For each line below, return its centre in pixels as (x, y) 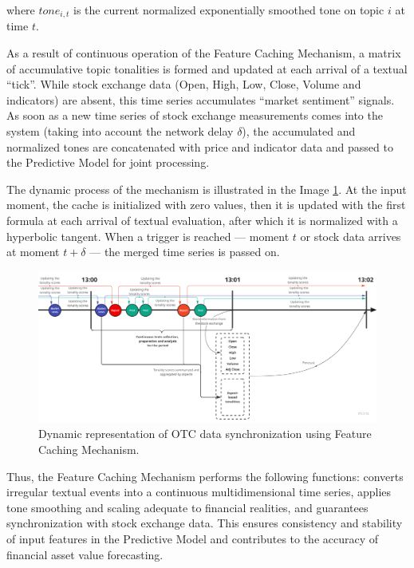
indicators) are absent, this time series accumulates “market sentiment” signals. (201, 99)
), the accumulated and (299, 131)
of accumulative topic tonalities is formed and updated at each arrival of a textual (207, 68)
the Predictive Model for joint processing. (108, 162)
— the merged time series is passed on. (185, 252)
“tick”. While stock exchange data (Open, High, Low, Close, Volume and (184, 84)
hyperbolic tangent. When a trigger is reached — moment (148, 236)
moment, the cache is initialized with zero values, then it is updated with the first (206, 205)
